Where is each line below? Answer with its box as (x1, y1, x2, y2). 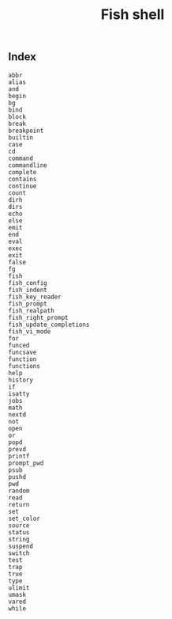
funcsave (8, 348, 37, 356)
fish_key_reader (8, 293, 62, 301)
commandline (8, 161, 47, 169)
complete (8, 168, 37, 176)
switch (8, 549, 30, 557)
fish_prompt (8, 299, 47, 308)
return (8, 500, 30, 508)
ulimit (8, 583, 30, 591)
